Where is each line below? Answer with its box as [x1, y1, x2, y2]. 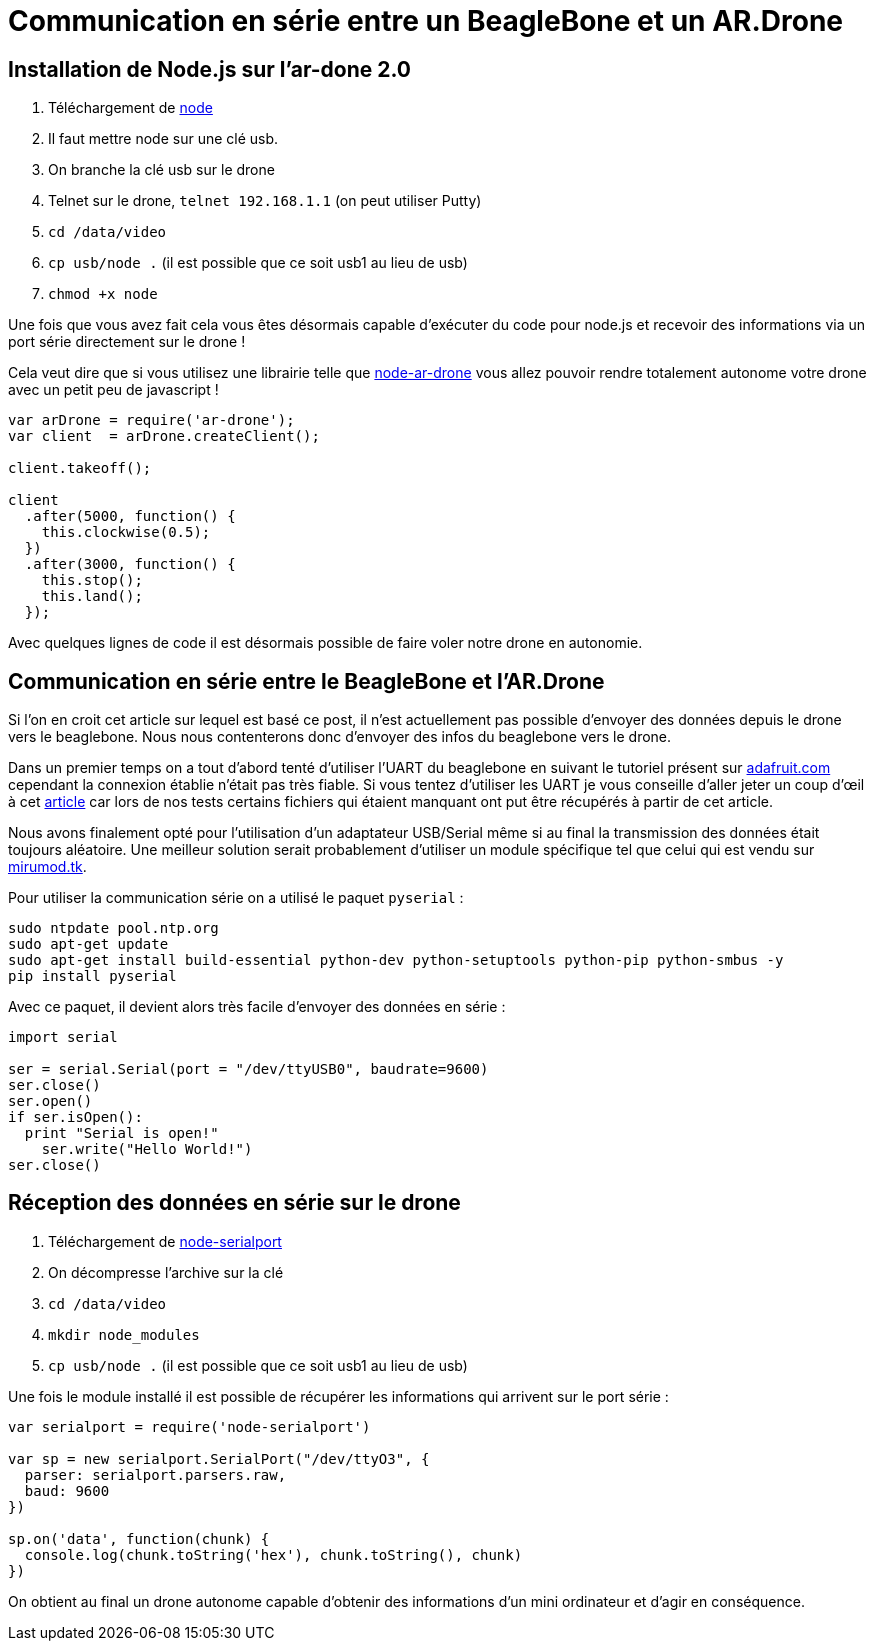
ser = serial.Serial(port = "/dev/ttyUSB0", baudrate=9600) [8, 1061, 489, 1078]
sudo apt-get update [8, 936, 169, 953]
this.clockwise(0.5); [41, 524, 211, 541]
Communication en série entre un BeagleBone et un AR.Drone [8, 4, 843, 38]
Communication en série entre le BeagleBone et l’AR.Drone [8, 668, 605, 694]
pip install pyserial [8, 968, 177, 985]
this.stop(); [41, 572, 143, 589]
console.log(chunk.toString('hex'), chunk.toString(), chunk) [24, 1546, 523, 1563]
